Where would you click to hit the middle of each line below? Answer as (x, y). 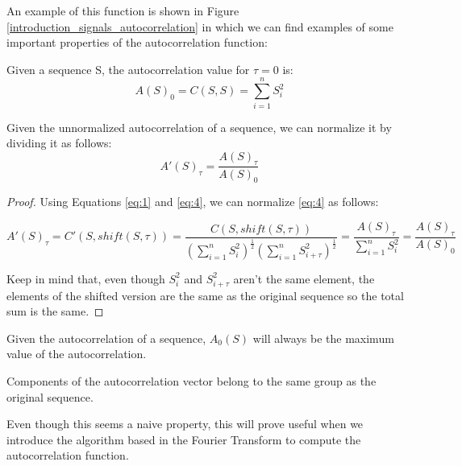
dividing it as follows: (59, 143)
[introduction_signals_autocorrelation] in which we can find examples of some (200, 26)
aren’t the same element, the (304, 278)
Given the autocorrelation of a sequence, (106, 338)
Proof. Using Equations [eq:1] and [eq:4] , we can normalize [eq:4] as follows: (193, 202)
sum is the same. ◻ (55, 311)
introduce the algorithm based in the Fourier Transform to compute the (184, 439)
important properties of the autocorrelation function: (137, 42)
